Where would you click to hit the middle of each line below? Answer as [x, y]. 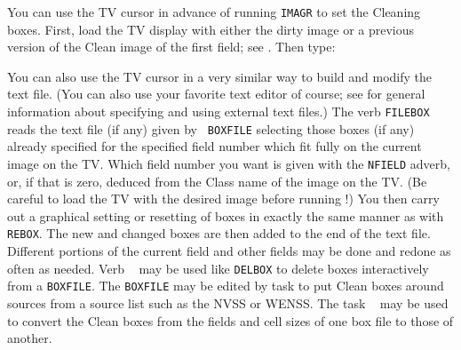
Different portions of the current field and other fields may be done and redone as [229, 251]
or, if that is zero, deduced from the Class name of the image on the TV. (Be [217, 181]
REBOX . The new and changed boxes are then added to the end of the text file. [219, 233]
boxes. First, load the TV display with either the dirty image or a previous [211, 29]
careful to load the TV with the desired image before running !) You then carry [223, 199]
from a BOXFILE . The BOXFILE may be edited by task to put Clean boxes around [226, 286]
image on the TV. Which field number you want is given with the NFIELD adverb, [229, 163]
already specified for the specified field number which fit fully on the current [215, 146]
